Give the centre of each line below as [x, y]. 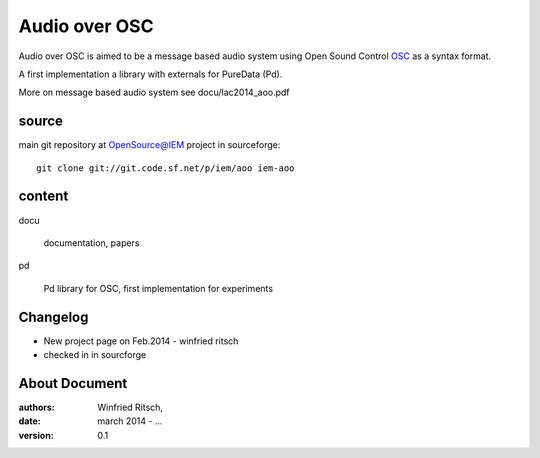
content [43, 196]
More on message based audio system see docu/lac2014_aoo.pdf [154, 92]
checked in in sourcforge [95, 354]
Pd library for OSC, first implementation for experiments [158, 288]
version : [36, 435]
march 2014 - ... [130, 421]
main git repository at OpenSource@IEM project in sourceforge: [149, 145]
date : [29, 421]
